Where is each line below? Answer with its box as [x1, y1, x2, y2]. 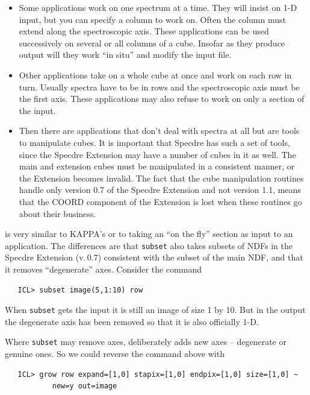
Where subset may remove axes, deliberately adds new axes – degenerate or [5, 335, 287, 348]
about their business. [19, 207, 96, 220]
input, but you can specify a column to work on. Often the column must [19, 13, 286, 25]
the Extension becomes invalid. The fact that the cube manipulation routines [19, 171, 304, 184]
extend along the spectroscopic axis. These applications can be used [19, 25, 269, 37]
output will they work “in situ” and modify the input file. [19, 48, 232, 61]
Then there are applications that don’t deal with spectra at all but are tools [19, 124, 300, 137]
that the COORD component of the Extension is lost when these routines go [19, 195, 302, 207]
